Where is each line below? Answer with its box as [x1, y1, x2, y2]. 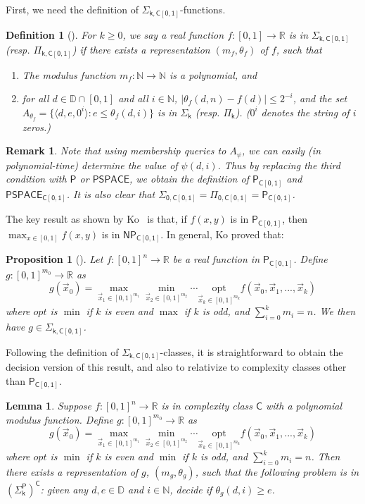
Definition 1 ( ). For [6, 27, 96, 42]
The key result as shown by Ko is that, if [6, 211, 187, 226]
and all [118, 91, 148, 106]
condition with [6, 171, 67, 186]
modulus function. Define [6, 412, 113, 426]
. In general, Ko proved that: [160, 226, 284, 241]
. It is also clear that [66, 186, 155, 201]
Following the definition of [6, 344, 119, 359]
